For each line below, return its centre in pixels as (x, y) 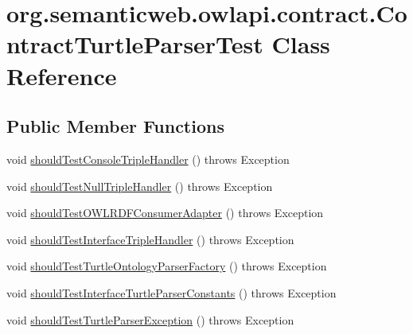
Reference (62, 75)
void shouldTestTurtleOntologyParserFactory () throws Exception (167, 266)
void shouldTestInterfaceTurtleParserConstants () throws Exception (171, 292)
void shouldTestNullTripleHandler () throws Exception (140, 186)
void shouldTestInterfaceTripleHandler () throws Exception (150, 239)
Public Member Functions (115, 126)
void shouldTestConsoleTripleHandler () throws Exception (148, 159)
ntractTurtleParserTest (135, 44)
